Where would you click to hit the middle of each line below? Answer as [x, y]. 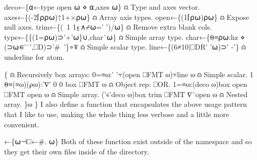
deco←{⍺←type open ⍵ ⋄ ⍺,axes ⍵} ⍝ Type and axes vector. [102, 7]
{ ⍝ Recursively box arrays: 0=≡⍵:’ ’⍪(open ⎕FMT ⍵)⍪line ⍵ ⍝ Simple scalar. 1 [129, 74]
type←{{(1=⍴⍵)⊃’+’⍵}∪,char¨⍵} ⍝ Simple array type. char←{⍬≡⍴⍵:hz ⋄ [125, 37]
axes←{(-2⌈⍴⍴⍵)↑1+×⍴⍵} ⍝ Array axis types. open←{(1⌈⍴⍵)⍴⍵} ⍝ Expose [127, 17]
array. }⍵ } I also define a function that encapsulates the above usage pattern [126, 104]
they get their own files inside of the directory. [77, 151]
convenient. [22, 124]
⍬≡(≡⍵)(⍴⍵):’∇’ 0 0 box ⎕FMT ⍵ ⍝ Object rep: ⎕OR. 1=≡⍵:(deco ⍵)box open [126, 84]
